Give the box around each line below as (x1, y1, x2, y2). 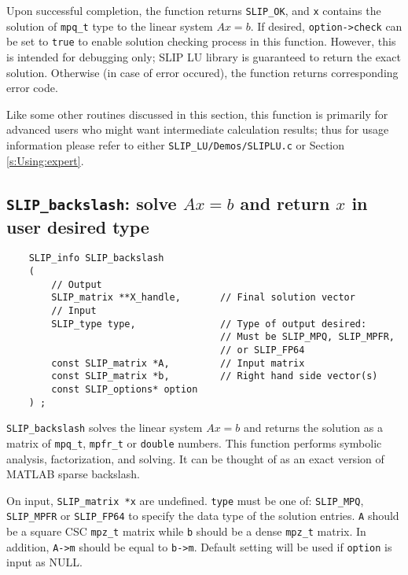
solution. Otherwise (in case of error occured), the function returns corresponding (6, 64, 399, 80)
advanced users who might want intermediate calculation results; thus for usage (6, 121, 389, 138)
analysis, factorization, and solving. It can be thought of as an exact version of (6, 450, 384, 466)
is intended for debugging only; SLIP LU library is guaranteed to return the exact (6, 48, 401, 65)
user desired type (6, 214, 149, 238)
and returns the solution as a (244, 419, 383, 436)
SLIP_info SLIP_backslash (28, 252, 164, 264)
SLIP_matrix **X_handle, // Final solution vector (51, 292, 355, 304)
